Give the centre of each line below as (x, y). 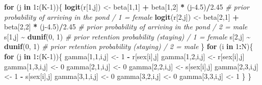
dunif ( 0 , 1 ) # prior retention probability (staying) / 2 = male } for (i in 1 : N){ (129, 46)
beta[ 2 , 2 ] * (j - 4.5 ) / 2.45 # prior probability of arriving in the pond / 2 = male (126, 27)
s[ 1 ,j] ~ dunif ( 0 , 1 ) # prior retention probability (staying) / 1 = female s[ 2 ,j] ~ (127, 36)
